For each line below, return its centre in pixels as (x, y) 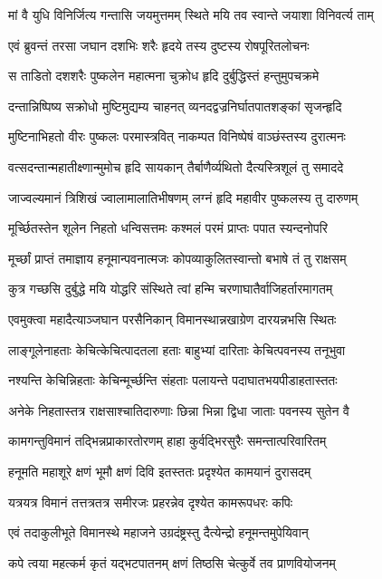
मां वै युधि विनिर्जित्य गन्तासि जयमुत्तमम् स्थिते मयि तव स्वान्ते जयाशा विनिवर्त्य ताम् (191, 14)
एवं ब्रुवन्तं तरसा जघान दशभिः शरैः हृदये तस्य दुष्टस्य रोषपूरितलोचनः (159, 45)
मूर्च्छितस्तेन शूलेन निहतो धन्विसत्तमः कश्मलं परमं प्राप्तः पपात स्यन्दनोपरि (168, 228)
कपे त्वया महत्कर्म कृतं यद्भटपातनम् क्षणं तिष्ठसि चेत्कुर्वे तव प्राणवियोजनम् (172, 562)
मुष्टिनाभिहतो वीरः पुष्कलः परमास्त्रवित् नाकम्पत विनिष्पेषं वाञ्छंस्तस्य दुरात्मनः (177, 136)
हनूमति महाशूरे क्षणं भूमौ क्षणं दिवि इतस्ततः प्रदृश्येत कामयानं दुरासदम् (160, 471)
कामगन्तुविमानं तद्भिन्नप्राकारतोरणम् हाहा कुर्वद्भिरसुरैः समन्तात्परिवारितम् (167, 441)
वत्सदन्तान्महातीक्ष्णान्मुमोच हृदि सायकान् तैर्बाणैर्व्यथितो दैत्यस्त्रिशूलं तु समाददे (176, 166)
